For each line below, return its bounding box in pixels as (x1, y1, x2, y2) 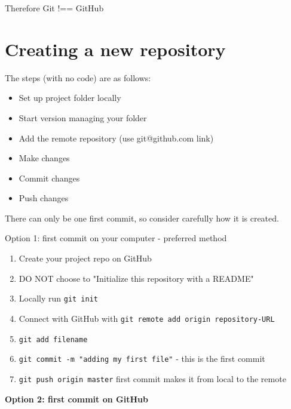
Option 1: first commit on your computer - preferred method (5, 232, 227, 244)
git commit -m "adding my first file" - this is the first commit (19, 352, 265, 365)
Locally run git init (19, 292, 98, 305)
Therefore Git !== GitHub (5, 2, 104, 14)
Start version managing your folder (19, 111, 147, 124)
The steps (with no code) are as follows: (5, 71, 151, 84)
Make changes (19, 152, 70, 164)
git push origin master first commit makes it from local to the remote (19, 372, 286, 385)
